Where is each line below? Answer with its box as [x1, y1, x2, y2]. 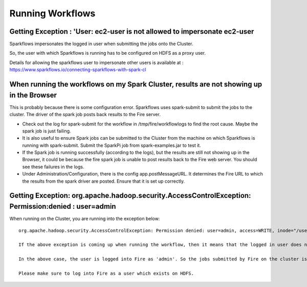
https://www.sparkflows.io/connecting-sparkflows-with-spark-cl [9, 67, 146, 73]
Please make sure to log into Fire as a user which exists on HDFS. [18, 270, 194, 276]
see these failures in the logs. [22, 164, 84, 170]
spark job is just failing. [22, 128, 71, 134]
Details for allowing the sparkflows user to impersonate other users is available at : [9, 59, 184, 65]
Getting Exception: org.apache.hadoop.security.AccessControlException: [9, 191, 251, 200]
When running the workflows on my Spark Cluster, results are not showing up [9, 80, 262, 89]
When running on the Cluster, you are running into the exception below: [9, 215, 160, 222]
